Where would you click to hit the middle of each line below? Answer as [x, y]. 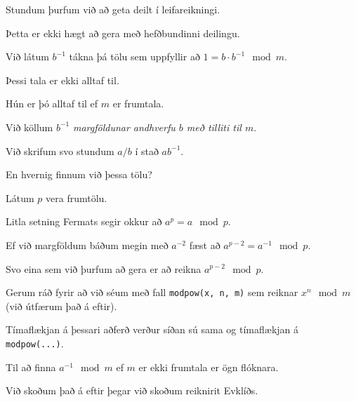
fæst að [205, 244]
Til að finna [31, 367]
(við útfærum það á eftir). [61, 306]
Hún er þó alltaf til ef [52, 103]
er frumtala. [138, 103]
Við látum [27, 56]
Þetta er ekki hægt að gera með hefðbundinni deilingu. [123, 33]
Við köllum [29, 127]
